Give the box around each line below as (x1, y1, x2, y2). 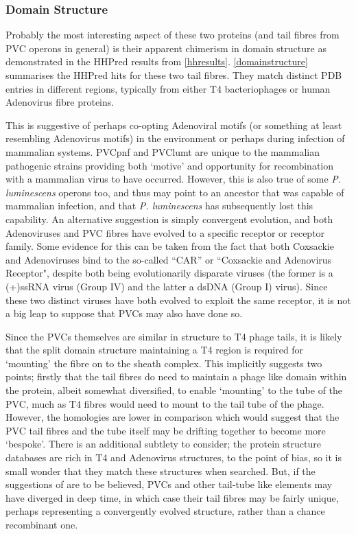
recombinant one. (5, 518, 78, 531)
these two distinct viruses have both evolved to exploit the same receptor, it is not (5, 292, 351, 307)
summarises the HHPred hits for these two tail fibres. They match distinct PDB (5, 68, 342, 82)
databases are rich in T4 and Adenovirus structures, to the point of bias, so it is (5, 450, 342, 465)
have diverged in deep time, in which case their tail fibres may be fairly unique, (5, 490, 339, 504)
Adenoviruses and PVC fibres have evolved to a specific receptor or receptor (5, 225, 325, 240)
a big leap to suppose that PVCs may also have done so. (5, 306, 243, 321)
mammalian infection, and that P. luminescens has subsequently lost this (5, 198, 313, 213)
